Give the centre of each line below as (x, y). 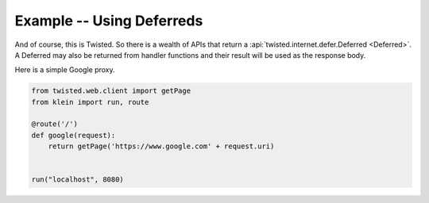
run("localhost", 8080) (78, 180)
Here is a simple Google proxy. (65, 70)
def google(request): (73, 135)
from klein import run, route (90, 102)
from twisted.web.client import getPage (111, 91)
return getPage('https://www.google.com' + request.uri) (161, 146)
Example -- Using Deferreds (109, 21)
